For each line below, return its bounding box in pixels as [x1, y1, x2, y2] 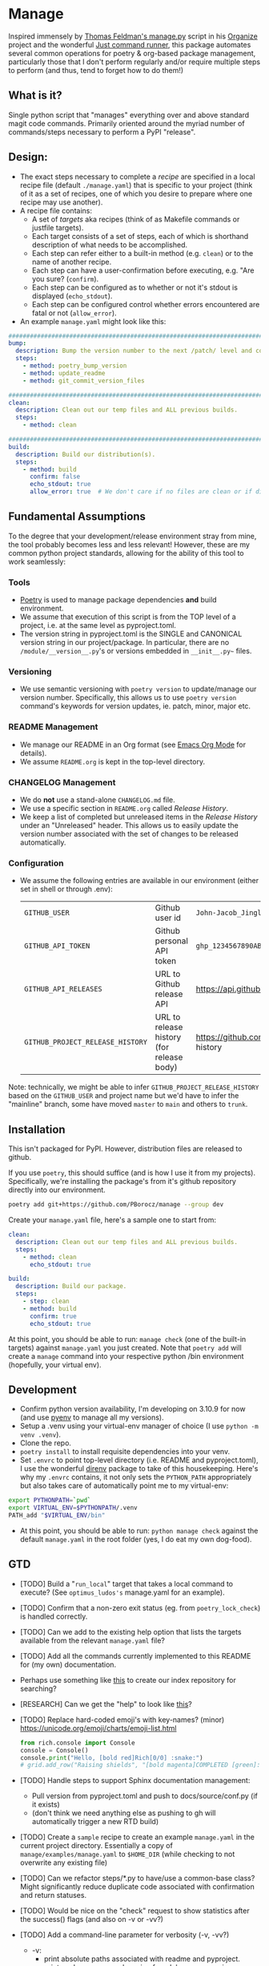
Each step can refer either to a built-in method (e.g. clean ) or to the [31, 248, 254, 257]
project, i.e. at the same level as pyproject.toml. [19, 621, 176, 630]
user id [155, 912, 182, 923]
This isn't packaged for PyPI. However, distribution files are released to [8, 1144, 243, 1153]
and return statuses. [19, 1891, 86, 1900]
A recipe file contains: [19, 205, 92, 215]
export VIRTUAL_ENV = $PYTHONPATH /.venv [8, 1504, 138, 1512]
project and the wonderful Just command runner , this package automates [8, 39, 251, 49]
